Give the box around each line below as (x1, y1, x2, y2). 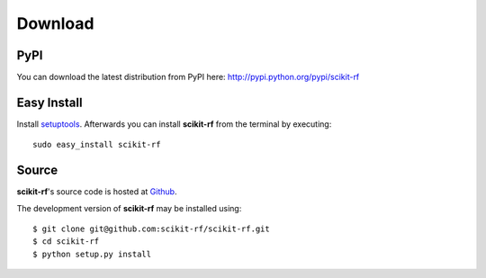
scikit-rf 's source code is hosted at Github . (16, 186, 177, 197)
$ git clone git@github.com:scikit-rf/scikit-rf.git (32, 224, 270, 234)
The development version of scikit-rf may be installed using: (16, 202, 242, 213)
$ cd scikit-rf (32, 237, 100, 247)
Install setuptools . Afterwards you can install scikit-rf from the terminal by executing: (16, 118, 332, 130)
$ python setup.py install (32, 248, 152, 259)
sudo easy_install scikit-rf (32, 139, 161, 150)
